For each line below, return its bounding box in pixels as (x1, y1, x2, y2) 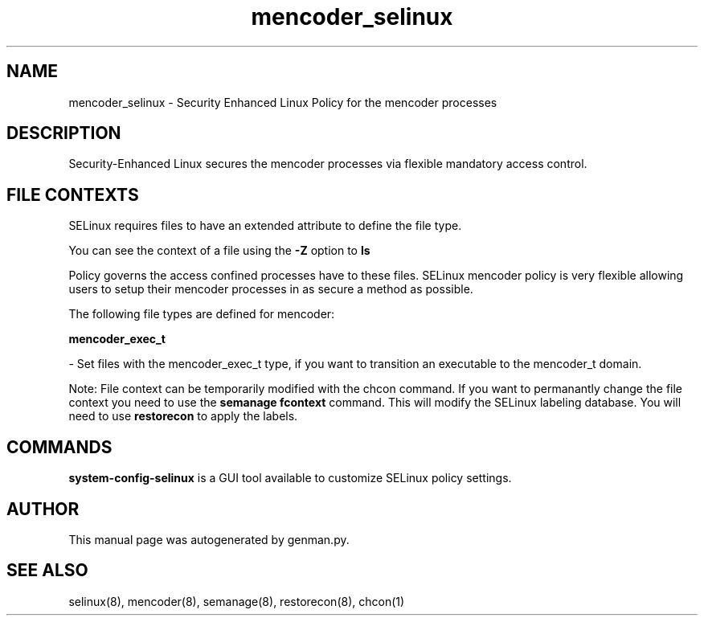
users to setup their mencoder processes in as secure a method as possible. (68, 282, 473, 297)
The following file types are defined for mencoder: (68, 307, 335, 321)
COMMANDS (6, 436, 113, 457)
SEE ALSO (6, 560, 88, 581)
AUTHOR (6, 498, 80, 519)
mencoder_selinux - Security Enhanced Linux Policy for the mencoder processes (68, 95, 497, 109)
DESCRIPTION (6, 123, 121, 144)
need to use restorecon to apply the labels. (68, 409, 298, 424)
